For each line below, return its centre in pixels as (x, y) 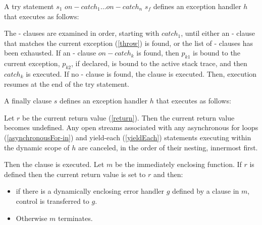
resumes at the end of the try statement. (67, 83)
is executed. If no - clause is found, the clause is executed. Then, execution (141, 73)
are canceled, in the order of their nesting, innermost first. (168, 147)
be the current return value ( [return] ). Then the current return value (128, 117)
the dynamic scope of (37, 147)
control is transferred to (53, 201)
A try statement (29, 6)
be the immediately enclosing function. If (178, 164)
